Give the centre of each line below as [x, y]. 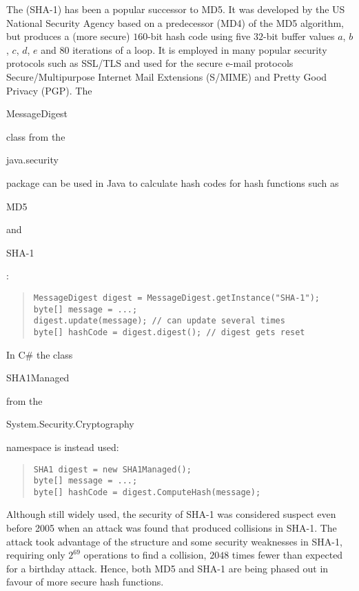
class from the [36, 136]
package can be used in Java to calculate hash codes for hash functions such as [173, 182]
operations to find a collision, [145, 555]
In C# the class [40, 354]
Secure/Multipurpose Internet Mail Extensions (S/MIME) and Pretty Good [167, 76]
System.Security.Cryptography [70, 424]
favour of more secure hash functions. [85, 582]
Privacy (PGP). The [49, 90]
